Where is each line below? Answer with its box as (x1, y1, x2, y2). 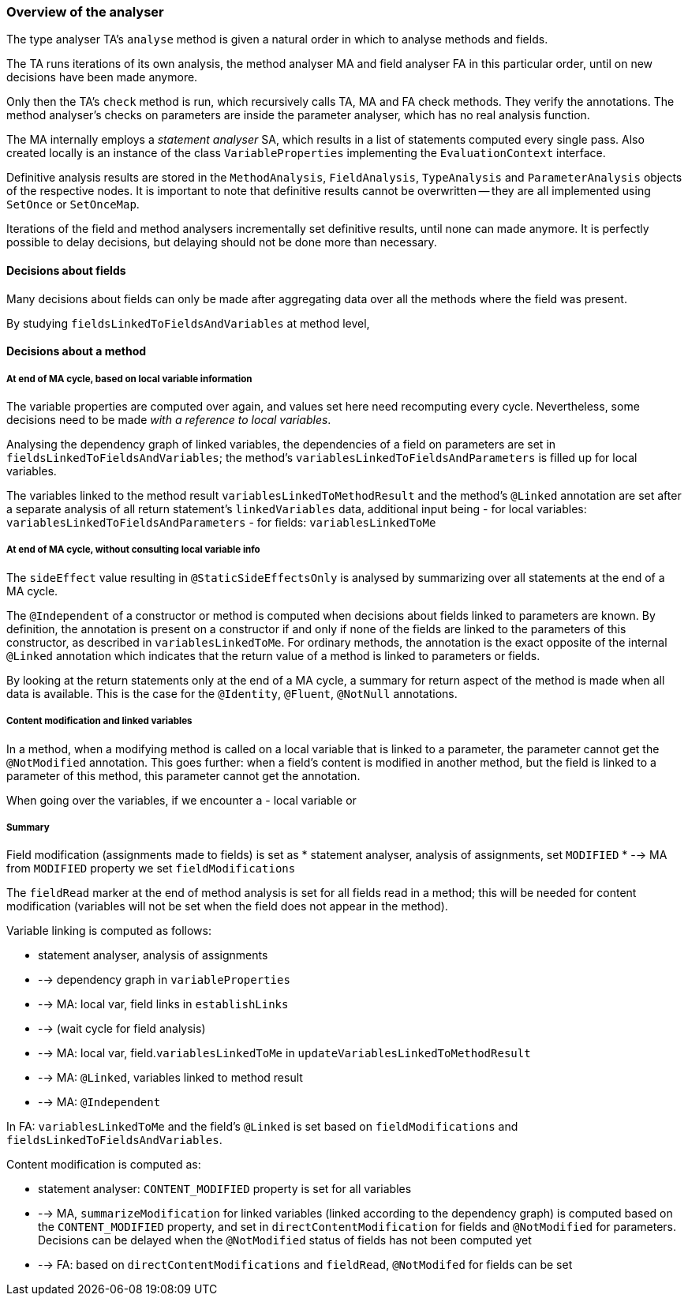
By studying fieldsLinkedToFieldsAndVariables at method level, (6, 316, 370, 330)
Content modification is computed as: (6, 1158, 201, 1172)
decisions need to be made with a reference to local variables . (6, 412, 331, 426)
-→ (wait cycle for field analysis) (38, 1022, 206, 1036)
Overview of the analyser (6, 4, 164, 20)
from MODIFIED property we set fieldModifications (6, 861, 296, 876)
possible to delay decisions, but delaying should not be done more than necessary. (6, 235, 437, 250)
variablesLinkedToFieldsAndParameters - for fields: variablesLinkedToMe (6, 515, 436, 529)
